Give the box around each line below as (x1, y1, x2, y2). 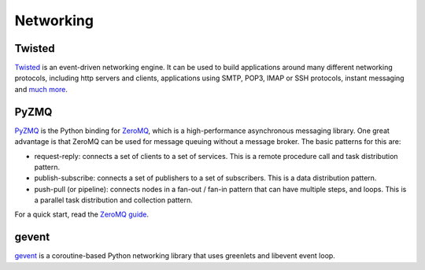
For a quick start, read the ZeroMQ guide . (14, 209, 150, 220)
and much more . (14, 84, 68, 94)
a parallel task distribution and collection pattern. (34, 195, 193, 205)
